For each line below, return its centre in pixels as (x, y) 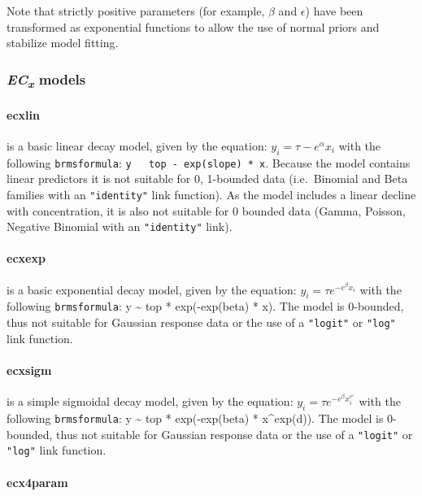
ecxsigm (29, 370)
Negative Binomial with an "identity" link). (120, 226)
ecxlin (23, 114)
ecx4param (37, 482)
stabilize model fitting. (63, 43)
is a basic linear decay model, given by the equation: (137, 145)
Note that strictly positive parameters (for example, (136, 11)
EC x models (46, 80)
